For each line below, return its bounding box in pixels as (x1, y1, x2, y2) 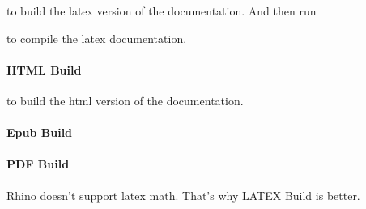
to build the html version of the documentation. (6, 92, 244, 109)
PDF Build (6, 156, 70, 173)
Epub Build (6, 124, 73, 141)
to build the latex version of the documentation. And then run (6, 2, 317, 19)
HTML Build (6, 61, 82, 78)
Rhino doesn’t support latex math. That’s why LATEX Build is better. (6, 186, 360, 203)
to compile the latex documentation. (6, 29, 187, 46)
